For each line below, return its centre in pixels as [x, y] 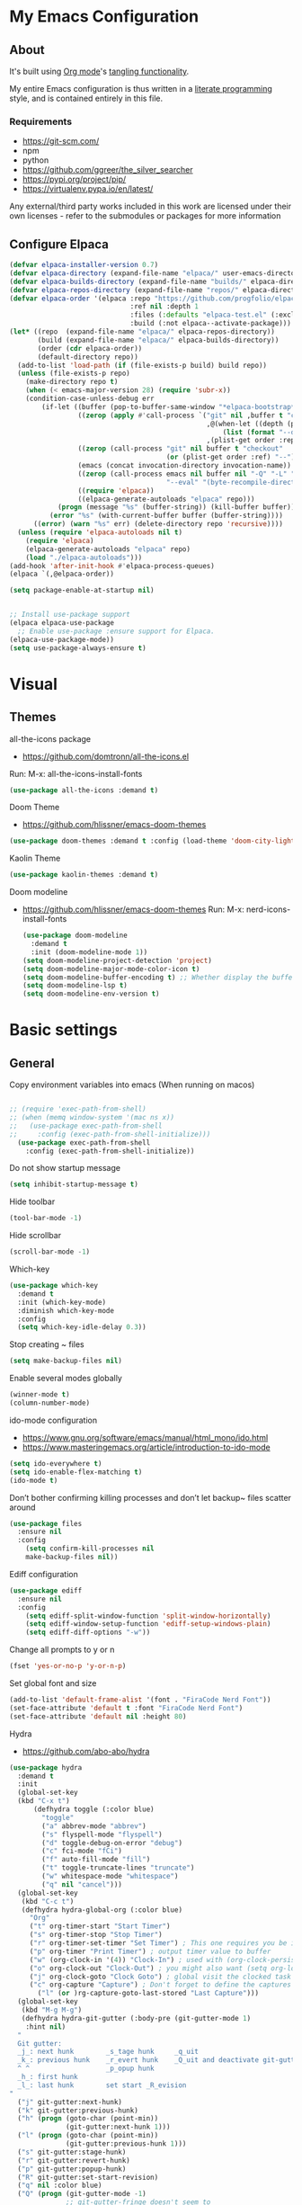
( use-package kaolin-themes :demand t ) [84, 875]
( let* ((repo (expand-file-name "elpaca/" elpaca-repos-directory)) [142, 332]
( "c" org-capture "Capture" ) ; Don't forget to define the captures [160, 1985]
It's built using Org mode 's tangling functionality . [99, 71]
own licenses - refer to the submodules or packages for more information [145, 216]
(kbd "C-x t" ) [44, 1801]
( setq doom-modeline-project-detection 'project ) [117, 960]
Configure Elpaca [59, 244]
